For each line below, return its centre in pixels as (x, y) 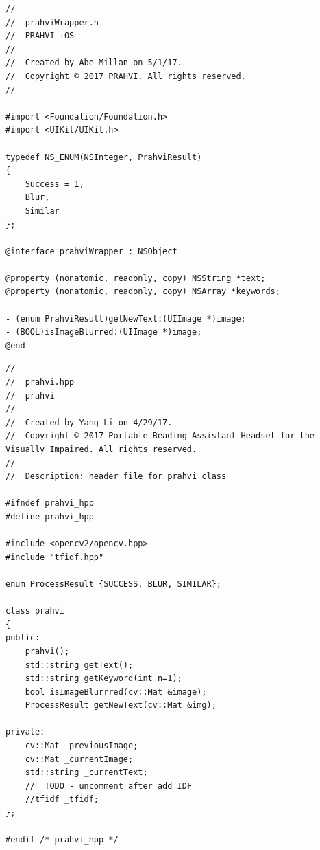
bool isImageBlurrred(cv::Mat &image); (116, 692)
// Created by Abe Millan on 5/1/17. (94, 63)
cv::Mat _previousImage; (82, 746)
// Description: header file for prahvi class (116, 477)
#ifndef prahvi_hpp (50, 503)
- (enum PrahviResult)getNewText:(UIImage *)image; (126, 318)
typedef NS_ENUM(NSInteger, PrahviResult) (104, 157)
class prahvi (35, 611)
